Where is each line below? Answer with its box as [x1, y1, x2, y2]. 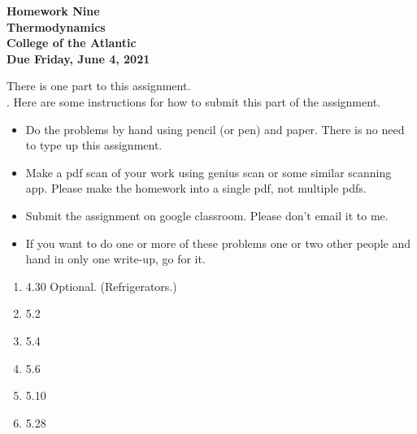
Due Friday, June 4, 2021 [7, 50, 150, 67]
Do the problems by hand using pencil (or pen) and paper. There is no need [25, 120, 405, 137]
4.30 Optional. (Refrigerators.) [25, 277, 177, 294]
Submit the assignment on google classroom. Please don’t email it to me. [25, 206, 389, 224]
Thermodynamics [7, 18, 106, 35]
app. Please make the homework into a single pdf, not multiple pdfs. [25, 180, 367, 197]
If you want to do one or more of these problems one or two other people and [25, 234, 410, 251]
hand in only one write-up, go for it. [25, 250, 206, 267]
